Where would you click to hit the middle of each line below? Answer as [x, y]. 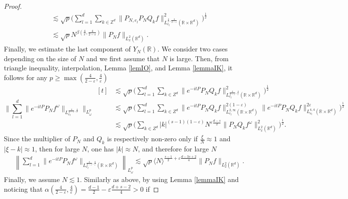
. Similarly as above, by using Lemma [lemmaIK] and [159, 179]
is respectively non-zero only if [153, 139]
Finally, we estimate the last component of [67, 49]
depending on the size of [40, 58]
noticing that [23, 189]
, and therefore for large [174, 149]
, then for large [57, 149]
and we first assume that [123, 58]
